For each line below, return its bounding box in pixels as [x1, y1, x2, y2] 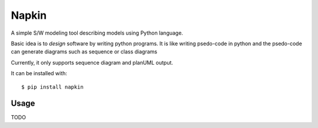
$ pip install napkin [21, 83, 84, 90]
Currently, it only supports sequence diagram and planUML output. [11, 59, 174, 66]
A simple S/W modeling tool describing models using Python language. [11, 29, 184, 36]
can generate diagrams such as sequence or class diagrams [11, 48, 157, 55]
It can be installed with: [11, 70, 68, 77]
